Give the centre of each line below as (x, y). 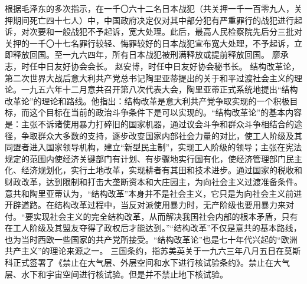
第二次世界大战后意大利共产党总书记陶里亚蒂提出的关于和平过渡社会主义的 (149, 77)
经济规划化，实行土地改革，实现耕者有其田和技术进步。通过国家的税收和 (161, 170)
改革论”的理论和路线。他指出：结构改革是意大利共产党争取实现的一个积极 (147, 100)
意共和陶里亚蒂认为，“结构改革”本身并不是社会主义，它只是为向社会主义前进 (153, 193)
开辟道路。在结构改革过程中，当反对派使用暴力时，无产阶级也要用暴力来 (145, 205)
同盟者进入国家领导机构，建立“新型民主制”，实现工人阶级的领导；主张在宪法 (153, 147)
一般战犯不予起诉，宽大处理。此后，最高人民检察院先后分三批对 (178, 32)
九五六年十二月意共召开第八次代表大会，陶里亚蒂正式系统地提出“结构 (164, 89)
